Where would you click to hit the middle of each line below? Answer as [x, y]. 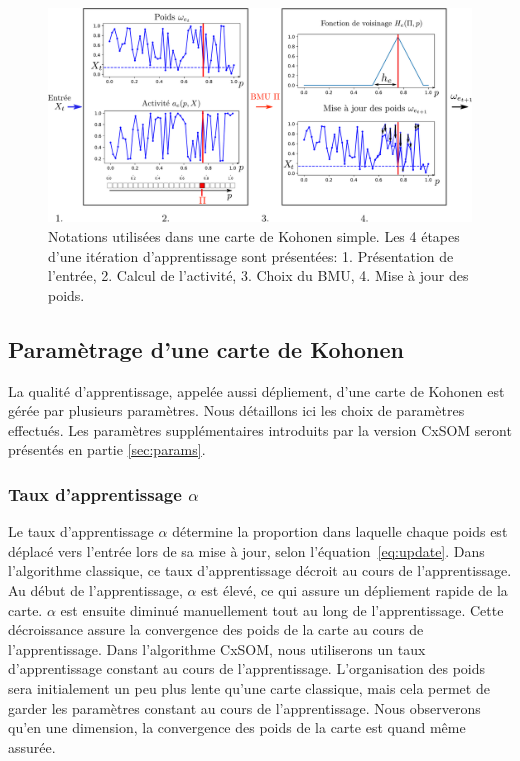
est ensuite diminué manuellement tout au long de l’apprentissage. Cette [282, 609]
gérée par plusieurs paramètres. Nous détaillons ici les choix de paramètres [236, 410]
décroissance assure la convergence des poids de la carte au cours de [216, 629]
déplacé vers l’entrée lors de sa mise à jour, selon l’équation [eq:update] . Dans [246, 550]
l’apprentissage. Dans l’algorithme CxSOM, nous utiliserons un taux [217, 648]
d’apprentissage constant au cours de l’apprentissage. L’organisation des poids [247, 668]
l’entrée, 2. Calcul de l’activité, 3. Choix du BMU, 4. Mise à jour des [258, 275]
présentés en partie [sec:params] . [107, 449]
